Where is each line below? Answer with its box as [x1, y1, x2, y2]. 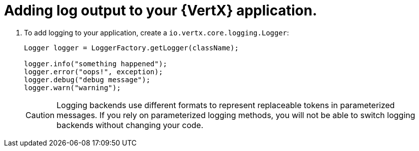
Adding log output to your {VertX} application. [4, 2, 317, 19]
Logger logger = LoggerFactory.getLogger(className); [24, 43, 239, 52]
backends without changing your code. [56, 120, 203, 130]
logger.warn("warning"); [24, 83, 121, 92]
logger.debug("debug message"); [24, 75, 150, 84]
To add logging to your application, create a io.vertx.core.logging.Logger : [24, 28, 289, 37]
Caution [25, 110, 55, 120]
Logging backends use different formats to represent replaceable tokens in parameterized [56, 100, 395, 110]
